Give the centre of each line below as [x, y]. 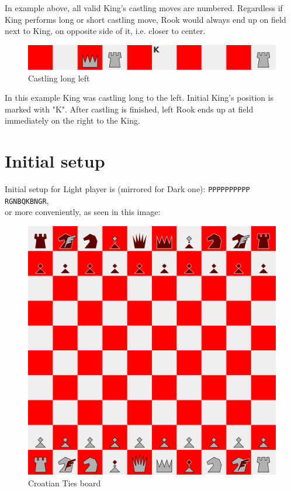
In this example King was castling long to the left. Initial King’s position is [139, 98]
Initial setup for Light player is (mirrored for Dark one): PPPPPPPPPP [127, 189]
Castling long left [59, 78]
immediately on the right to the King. [72, 120]
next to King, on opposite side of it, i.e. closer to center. [105, 31]
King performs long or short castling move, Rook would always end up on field [145, 19]
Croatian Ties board [65, 483]
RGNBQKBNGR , [27, 200]
